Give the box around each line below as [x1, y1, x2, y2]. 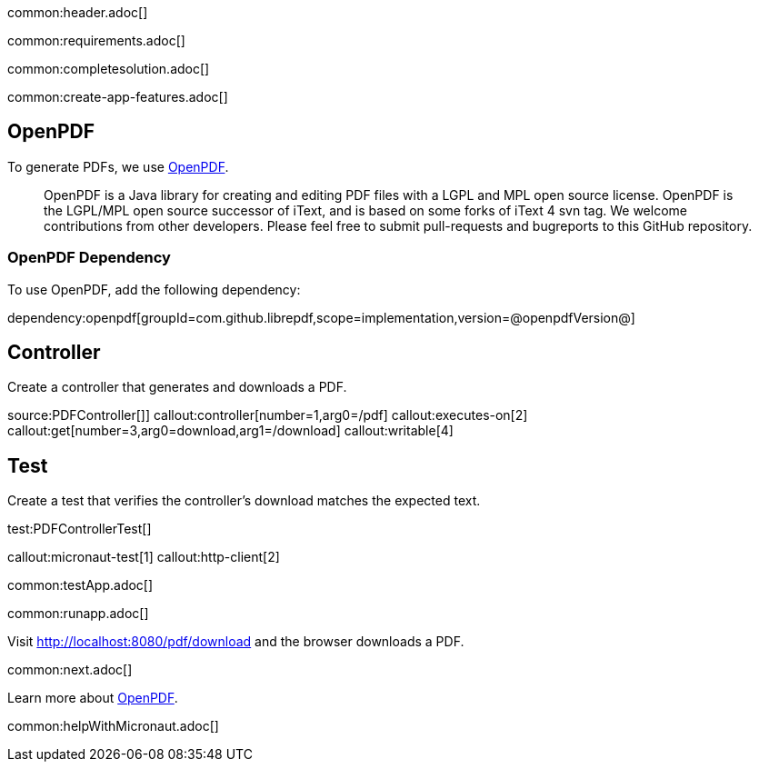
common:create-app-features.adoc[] [7, 89, 228, 105]
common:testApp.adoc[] [7, 577, 154, 594]
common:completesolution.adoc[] [7, 61, 210, 76]
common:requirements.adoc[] [7, 33, 185, 48]
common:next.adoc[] [7, 662, 133, 678]
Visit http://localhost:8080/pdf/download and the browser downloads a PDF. [7, 634, 464, 650]
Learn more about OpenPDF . [7, 690, 178, 706]
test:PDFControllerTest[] [7, 521, 152, 537]
